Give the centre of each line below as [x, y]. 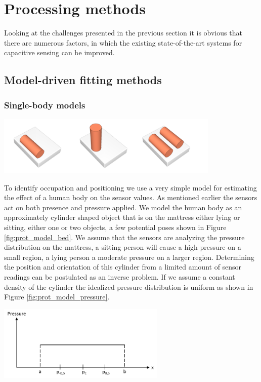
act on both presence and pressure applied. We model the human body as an [123, 207]
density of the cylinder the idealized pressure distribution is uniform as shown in [129, 286]
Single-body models [45, 105]
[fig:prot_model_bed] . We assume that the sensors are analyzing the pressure [124, 237]
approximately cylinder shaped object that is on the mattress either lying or [122, 217]
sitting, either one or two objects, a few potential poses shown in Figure [115, 227]
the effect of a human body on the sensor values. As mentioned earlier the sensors [131, 197]
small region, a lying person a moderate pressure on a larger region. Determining [129, 257]
